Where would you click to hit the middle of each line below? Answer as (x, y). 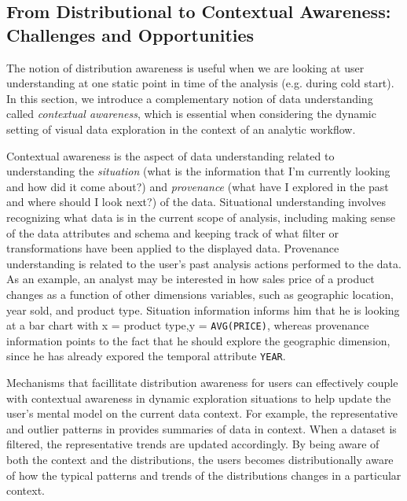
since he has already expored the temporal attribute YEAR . (146, 356)
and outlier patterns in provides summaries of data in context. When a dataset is (202, 428)
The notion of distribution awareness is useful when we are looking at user (185, 67)
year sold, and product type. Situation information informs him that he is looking (203, 309)
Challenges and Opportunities (130, 34)
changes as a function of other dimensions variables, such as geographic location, (200, 294)
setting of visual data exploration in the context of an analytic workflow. (181, 129)
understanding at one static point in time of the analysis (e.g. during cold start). (200, 83)
